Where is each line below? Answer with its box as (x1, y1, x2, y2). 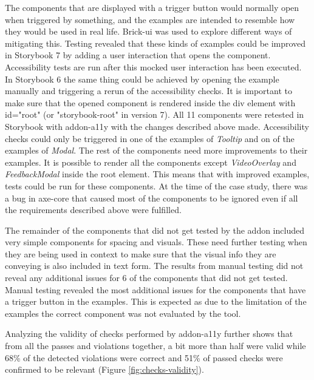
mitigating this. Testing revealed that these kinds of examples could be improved (5, 36, 306, 49)
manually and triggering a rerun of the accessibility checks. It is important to (5, 84, 293, 97)
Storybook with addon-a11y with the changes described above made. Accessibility (5, 120, 309, 132)
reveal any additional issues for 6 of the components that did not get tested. (5, 271, 288, 284)
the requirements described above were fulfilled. (5, 203, 182, 216)
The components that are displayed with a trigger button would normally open (5, 1, 299, 13)
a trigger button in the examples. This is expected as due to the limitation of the (5, 295, 307, 308)
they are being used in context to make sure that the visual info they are (5, 247, 276, 260)
